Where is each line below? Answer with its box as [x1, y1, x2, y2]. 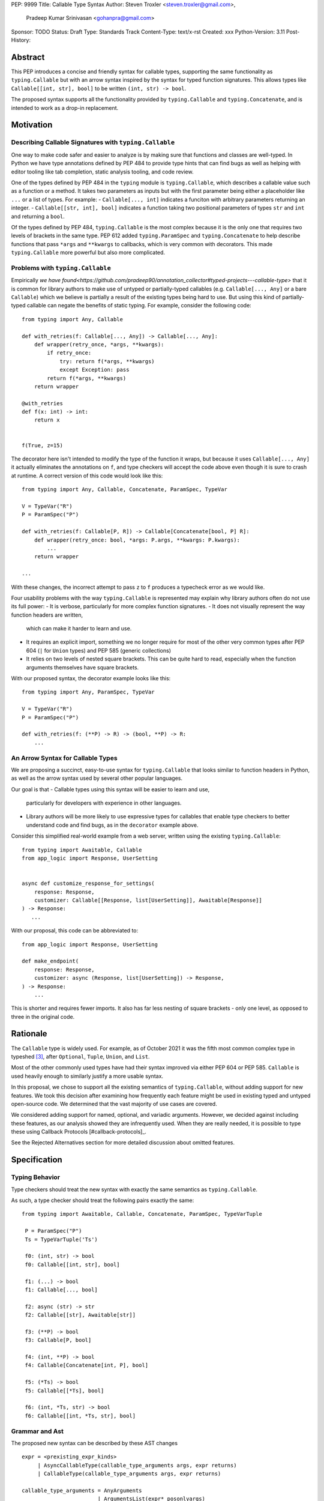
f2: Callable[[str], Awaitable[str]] [25, 1312, 136, 1318]
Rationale [11, 1028, 47, 1039]
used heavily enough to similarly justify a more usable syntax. [11, 1072, 164, 1080]
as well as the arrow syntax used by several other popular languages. [11, 775, 183, 782]
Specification [11, 1155, 62, 1165]
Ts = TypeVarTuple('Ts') [25, 1236, 98, 1243]
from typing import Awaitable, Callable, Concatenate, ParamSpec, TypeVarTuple [22, 1210, 262, 1218]
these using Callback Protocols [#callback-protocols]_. [11, 1128, 147, 1135]
